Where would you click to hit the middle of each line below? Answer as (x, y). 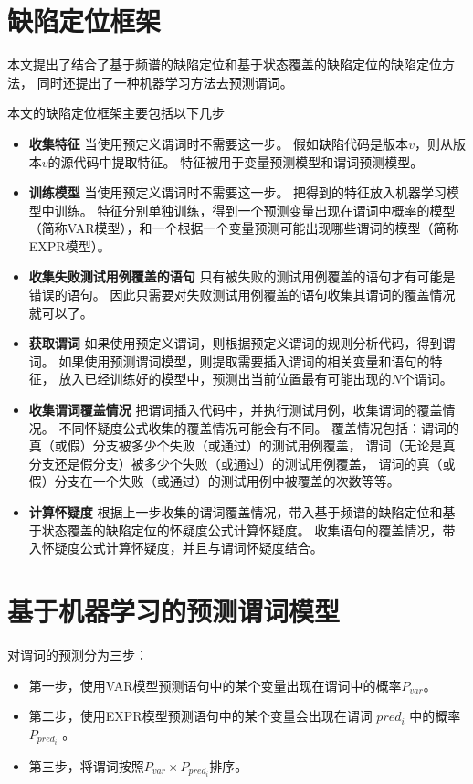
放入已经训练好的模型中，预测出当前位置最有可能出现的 (225, 379)
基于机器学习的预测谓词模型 (174, 610)
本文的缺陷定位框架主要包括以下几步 (116, 113)
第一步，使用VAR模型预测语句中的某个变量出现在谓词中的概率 (215, 685)
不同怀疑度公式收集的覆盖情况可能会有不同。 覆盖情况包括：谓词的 (259, 427)
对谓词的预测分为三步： (78, 654)
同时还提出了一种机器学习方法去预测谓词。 (165, 82)
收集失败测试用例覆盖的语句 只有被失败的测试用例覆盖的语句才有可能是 (242, 276)
